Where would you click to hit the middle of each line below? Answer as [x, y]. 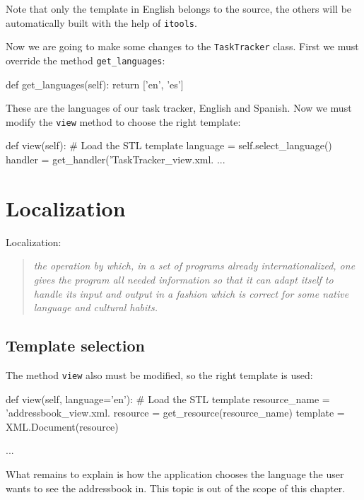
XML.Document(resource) [62, 426]
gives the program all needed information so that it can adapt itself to [183, 279]
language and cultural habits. [95, 307]
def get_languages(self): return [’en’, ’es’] [95, 84]
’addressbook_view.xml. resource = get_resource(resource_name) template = [175, 413]
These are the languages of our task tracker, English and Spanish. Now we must [179, 108]
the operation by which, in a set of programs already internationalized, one [194, 266]
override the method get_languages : [86, 60]
